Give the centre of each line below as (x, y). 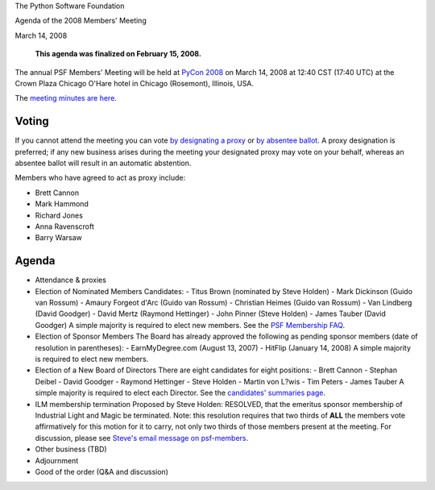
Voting (32, 121)
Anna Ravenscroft (64, 226)
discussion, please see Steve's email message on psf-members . (142, 438)
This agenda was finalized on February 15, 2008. (118, 54)
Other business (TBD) (71, 449)
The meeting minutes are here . (66, 98)
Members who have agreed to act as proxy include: (100, 178)
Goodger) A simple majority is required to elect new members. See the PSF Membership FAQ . (190, 325)
